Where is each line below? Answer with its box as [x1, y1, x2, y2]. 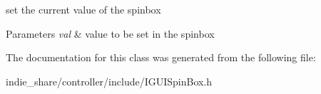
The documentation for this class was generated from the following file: [6, 50, 316, 65]
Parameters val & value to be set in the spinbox [6, 26, 215, 41]
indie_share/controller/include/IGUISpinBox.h [6, 73, 213, 88]
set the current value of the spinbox [6, 2, 161, 16]
